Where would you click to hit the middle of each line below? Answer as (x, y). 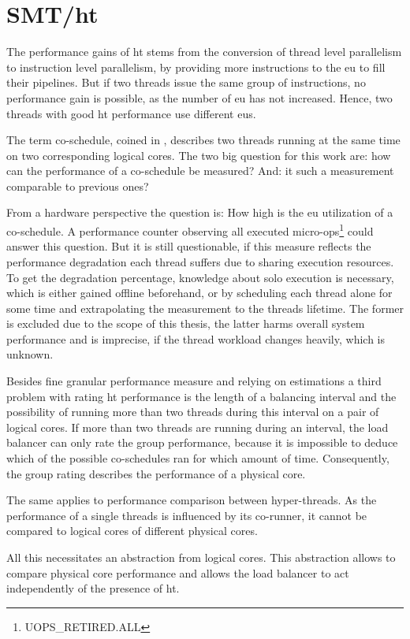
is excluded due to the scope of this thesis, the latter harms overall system (186, 323)
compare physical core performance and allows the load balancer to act (178, 572)
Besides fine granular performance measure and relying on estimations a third (194, 381)
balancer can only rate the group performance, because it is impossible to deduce (202, 442)
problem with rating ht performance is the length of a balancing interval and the (201, 396)
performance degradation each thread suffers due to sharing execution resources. (200, 261)
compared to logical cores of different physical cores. (132, 531)
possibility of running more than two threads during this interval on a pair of (193, 412)
